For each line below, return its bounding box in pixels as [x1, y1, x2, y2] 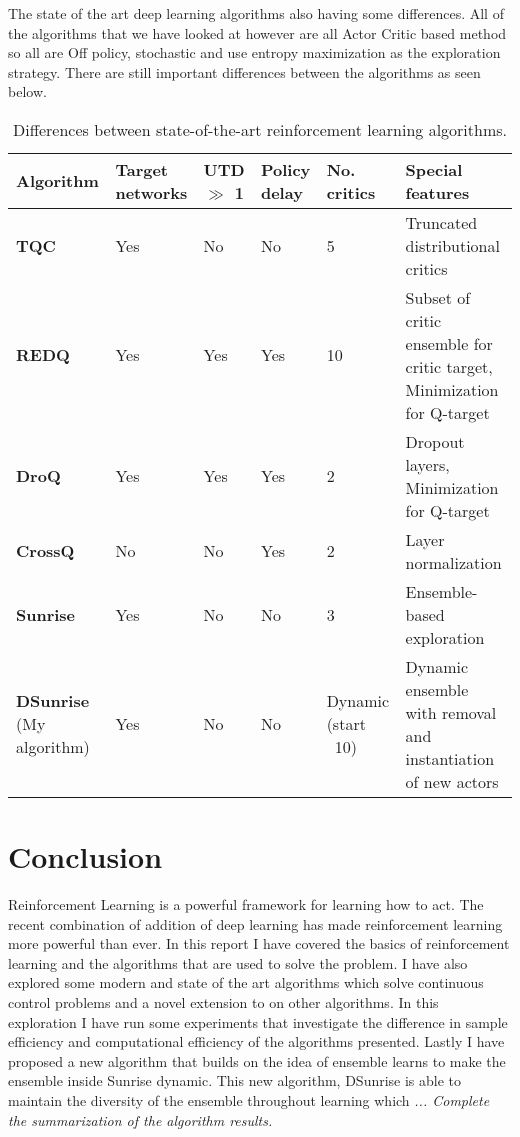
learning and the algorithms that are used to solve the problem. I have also [8, 952, 468, 973]
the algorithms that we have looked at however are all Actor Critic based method [8, 22, 507, 43]
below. [8, 81, 47, 102]
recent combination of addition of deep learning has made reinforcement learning [8, 913, 503, 934]
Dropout [405, 429, 465, 453]
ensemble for [405, 331, 493, 355]
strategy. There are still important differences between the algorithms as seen [8, 61, 481, 82]
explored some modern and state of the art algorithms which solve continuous [8, 972, 484, 993]
